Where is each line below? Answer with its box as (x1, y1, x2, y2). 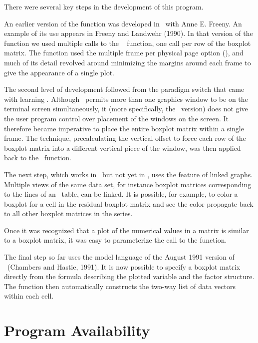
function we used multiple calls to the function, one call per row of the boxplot (4, 37, 251, 48)
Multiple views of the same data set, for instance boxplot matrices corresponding (4, 179, 252, 189)
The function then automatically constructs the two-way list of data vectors (4, 281, 236, 291)
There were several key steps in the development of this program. (4, 1, 204, 11)
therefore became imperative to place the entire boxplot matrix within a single (4, 123, 244, 133)
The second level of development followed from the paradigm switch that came (4, 84, 245, 94)
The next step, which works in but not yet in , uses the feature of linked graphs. (4, 169, 253, 179)
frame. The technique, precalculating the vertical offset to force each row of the (4, 133, 246, 143)
